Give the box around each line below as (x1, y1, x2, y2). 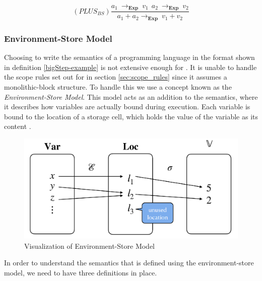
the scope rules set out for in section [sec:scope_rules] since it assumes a (4, 72, 227, 82)
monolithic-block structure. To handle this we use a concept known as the (4, 81, 232, 92)
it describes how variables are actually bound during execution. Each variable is (4, 101, 250, 112)
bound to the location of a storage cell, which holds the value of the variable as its (4, 111, 258, 121)
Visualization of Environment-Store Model (24, 240, 155, 251)
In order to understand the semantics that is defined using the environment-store (4, 257, 254, 268)
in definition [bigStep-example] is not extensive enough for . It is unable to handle (4, 61, 257, 72)
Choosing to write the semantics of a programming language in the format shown (4, 52, 255, 62)
